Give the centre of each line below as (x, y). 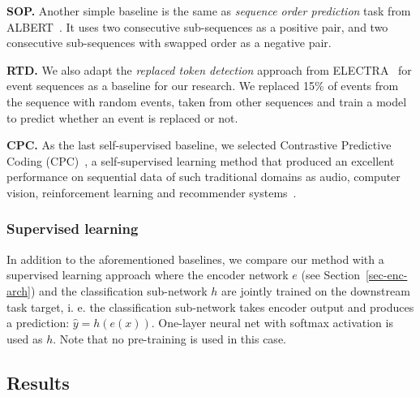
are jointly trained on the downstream (316, 290)
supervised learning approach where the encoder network (148, 275)
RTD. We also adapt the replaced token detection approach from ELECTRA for (209, 69)
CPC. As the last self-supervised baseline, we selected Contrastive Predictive (199, 145)
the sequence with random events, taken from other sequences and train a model (207, 101)
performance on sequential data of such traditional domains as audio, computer (204, 177)
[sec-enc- (386, 275)
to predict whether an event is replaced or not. (122, 117)
